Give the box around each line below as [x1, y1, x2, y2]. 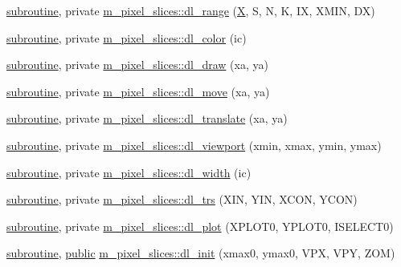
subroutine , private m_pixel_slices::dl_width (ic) [6, 164, 252, 180]
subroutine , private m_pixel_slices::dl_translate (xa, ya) [6, 110, 288, 127]
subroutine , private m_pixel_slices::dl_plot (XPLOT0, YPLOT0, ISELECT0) [6, 217, 394, 234]
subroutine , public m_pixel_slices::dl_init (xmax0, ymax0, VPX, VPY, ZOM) [6, 245, 395, 261]
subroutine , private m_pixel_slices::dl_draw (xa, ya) [6, 56, 268, 73]
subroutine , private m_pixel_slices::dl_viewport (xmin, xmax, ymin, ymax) [6, 136, 382, 153]
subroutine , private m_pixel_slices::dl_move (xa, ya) [6, 83, 270, 99]
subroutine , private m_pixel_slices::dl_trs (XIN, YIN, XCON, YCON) [6, 191, 358, 208]
